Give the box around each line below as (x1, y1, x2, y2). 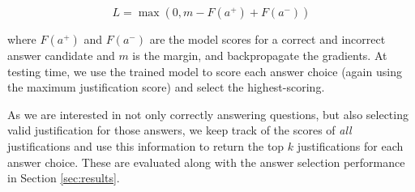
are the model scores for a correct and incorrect (149, 31, 386, 47)
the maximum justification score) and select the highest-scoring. (7, 79, 325, 96)
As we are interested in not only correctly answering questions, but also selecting (7, 105, 409, 122)
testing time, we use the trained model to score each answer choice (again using (7, 62, 402, 79)
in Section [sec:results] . (7, 169, 120, 186)
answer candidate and (7, 47, 115, 63)
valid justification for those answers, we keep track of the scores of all (7, 122, 352, 139)
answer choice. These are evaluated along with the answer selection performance (7, 153, 405, 170)
